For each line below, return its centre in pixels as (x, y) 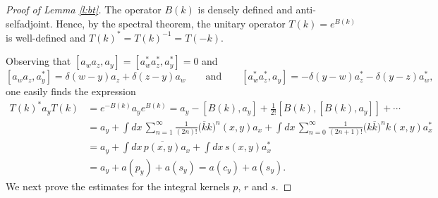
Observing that (38, 61)
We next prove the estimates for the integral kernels (118, 186)
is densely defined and (245, 9)
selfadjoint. (29, 23)
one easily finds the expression (71, 91)
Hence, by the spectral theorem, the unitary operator (171, 23)
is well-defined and (46, 37)
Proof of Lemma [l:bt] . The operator (84, 9)
